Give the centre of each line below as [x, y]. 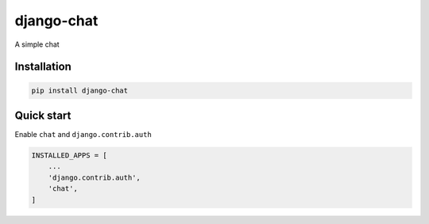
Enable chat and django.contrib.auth [83, 135]
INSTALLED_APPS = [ [69, 156]
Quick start [43, 115]
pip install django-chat [80, 90]
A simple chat [37, 44]
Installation [43, 67]
